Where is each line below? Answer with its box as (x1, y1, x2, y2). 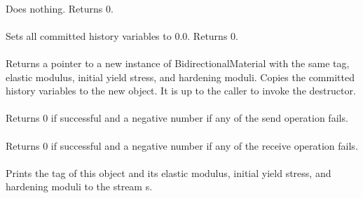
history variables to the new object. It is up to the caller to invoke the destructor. (6, 83, 356, 98)
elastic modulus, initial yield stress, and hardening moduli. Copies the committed (6, 69, 355, 84)
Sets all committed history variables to (6, 28, 172, 43)
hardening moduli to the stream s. (6, 179, 153, 194)
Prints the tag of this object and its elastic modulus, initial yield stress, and (6, 165, 331, 180)
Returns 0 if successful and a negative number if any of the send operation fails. (6, 111, 348, 125)
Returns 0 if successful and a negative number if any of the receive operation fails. (6, 138, 358, 153)
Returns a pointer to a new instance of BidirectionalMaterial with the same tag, (6, 55, 350, 70)
